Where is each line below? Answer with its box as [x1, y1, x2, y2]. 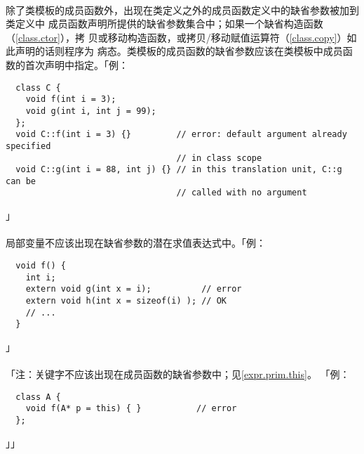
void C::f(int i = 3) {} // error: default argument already [15, 129, 347, 140]
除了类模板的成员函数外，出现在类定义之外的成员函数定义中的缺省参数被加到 [6, 2, 359, 17]
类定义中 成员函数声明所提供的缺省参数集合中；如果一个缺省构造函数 [6, 16, 323, 31]
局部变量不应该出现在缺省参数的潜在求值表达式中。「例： [6, 235, 266, 250]
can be [6, 176, 36, 186]
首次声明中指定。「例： [25, 57, 128, 72]
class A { [15, 391, 61, 402]
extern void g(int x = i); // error [25, 284, 242, 294]
